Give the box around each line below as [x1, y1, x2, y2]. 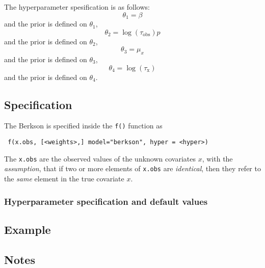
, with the [202, 153, 233, 164]
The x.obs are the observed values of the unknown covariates [4, 153, 196, 164]
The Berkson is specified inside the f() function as [4, 120, 163, 131]
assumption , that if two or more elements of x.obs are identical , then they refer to [4, 163, 261, 174]
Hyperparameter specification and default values [4, 195, 208, 207]
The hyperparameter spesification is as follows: [4, 2, 150, 12]
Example [4, 221, 51, 237]
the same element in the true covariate [4, 173, 124, 184]
